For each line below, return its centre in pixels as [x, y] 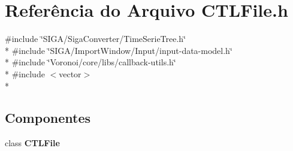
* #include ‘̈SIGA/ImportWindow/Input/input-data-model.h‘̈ [119, 50]
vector [70, 73]
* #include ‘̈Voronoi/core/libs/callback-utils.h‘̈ [90, 62]
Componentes [48, 118]
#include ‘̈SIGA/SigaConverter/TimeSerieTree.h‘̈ [96, 39]
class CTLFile [32, 143]
